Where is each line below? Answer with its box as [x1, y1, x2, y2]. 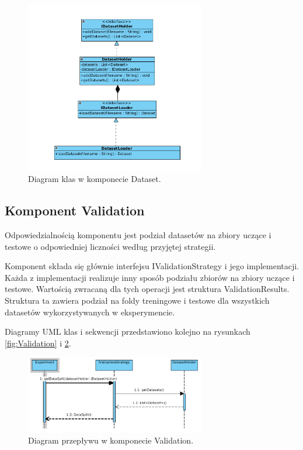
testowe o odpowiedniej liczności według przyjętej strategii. [5, 240, 216, 252]
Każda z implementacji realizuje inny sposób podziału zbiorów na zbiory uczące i [5, 271, 295, 283]
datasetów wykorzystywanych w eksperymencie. [5, 305, 175, 318]
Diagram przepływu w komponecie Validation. [28, 434, 194, 446]
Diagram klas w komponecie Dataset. [28, 173, 161, 185]
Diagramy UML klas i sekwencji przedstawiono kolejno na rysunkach [5, 325, 250, 338]
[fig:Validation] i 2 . [5, 336, 71, 349]
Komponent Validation [5, 201, 145, 219]
